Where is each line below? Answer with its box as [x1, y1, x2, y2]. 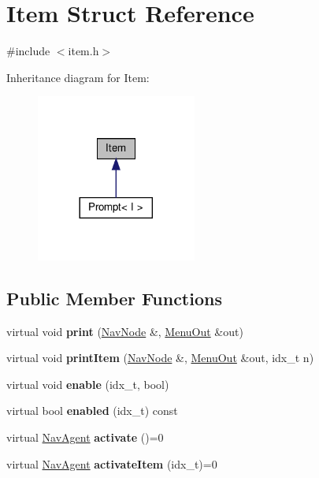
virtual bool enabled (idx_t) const [6, 402, 178, 419]
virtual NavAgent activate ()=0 [6, 429, 164, 446]
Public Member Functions [6, 286, 222, 310]
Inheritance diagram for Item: [6, 69, 150, 85]
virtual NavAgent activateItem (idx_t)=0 [6, 455, 217, 472]
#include [6, 43, 50, 59]
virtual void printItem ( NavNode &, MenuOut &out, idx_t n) [6, 349, 314, 366]
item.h [68, 43, 99, 59]
